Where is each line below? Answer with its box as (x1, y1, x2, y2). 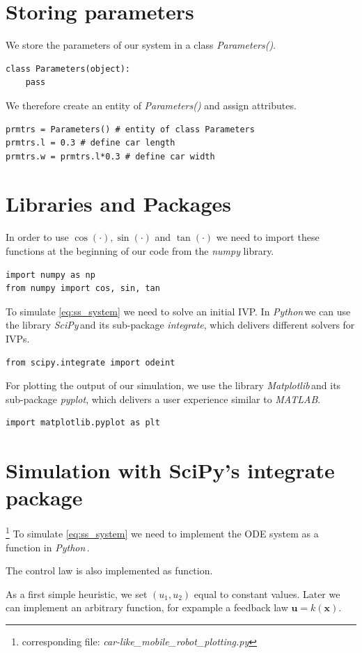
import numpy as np (6, 269, 95, 280)
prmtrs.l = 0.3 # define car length (6, 138, 175, 148)
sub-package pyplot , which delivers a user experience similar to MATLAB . (6, 391, 321, 406)
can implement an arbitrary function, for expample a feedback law (6, 600, 288, 615)
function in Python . (6, 540, 90, 554)
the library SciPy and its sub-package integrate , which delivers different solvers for (6, 317, 355, 332)
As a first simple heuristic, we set (6, 586, 148, 601)
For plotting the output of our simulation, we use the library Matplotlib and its (6, 378, 341, 393)
